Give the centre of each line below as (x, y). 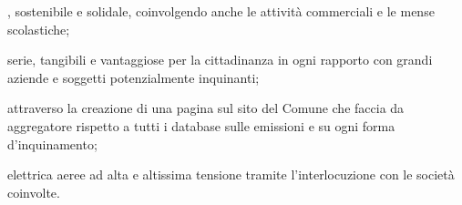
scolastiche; (39, 29)
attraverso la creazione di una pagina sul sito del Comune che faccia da (206, 108)
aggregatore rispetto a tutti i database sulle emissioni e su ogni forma (201, 125)
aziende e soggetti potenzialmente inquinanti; (133, 77)
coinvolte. (34, 192)
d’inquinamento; (52, 143)
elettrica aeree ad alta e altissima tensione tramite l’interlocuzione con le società (231, 174)
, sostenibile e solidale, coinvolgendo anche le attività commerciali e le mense (221, 11)
